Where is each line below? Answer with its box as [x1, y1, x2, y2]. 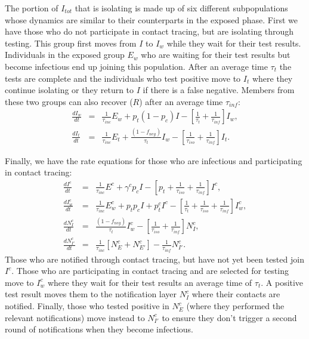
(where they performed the [186, 300, 285, 312]
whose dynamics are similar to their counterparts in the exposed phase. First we [5, 13, 298, 26]
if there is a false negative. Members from [143, 84, 295, 96]
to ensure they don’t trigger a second [162, 311, 297, 323]
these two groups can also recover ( [5, 95, 133, 107]
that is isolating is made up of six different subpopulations [75, 2, 288, 14]
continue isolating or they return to [5, 84, 134, 96]
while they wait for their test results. [166, 36, 301, 49]
